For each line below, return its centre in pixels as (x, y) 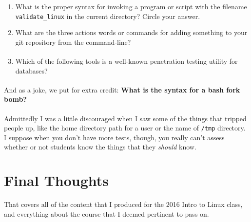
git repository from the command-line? (73, 42)
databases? (31, 70)
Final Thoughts (57, 180)
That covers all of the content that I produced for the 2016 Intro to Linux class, (123, 204)
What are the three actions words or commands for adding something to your (131, 32)
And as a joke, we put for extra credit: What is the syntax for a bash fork (122, 89)
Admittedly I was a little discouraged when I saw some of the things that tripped (125, 118)
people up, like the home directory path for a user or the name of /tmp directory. (125, 128)
